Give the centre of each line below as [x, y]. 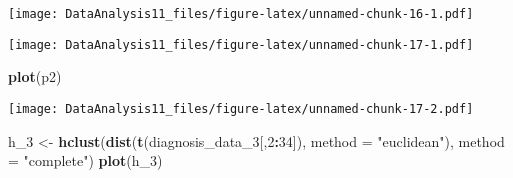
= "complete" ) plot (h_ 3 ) [85, 160]
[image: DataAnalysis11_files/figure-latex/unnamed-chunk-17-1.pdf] [241, 44]
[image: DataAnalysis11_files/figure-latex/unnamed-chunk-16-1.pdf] [241, 14]
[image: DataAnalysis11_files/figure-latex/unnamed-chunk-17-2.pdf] [241, 108]
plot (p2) [35, 76]
